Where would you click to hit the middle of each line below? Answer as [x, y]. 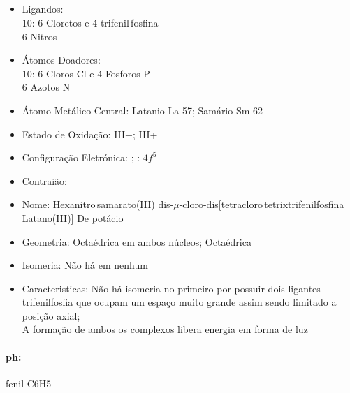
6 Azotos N [46, 87]
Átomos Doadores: [61, 60]
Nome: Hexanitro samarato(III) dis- [98, 204]
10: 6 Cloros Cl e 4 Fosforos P [86, 73]
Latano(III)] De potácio [73, 217]
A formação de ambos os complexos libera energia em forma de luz [165, 329]
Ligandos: [43, 9]
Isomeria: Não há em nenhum [85, 265]
